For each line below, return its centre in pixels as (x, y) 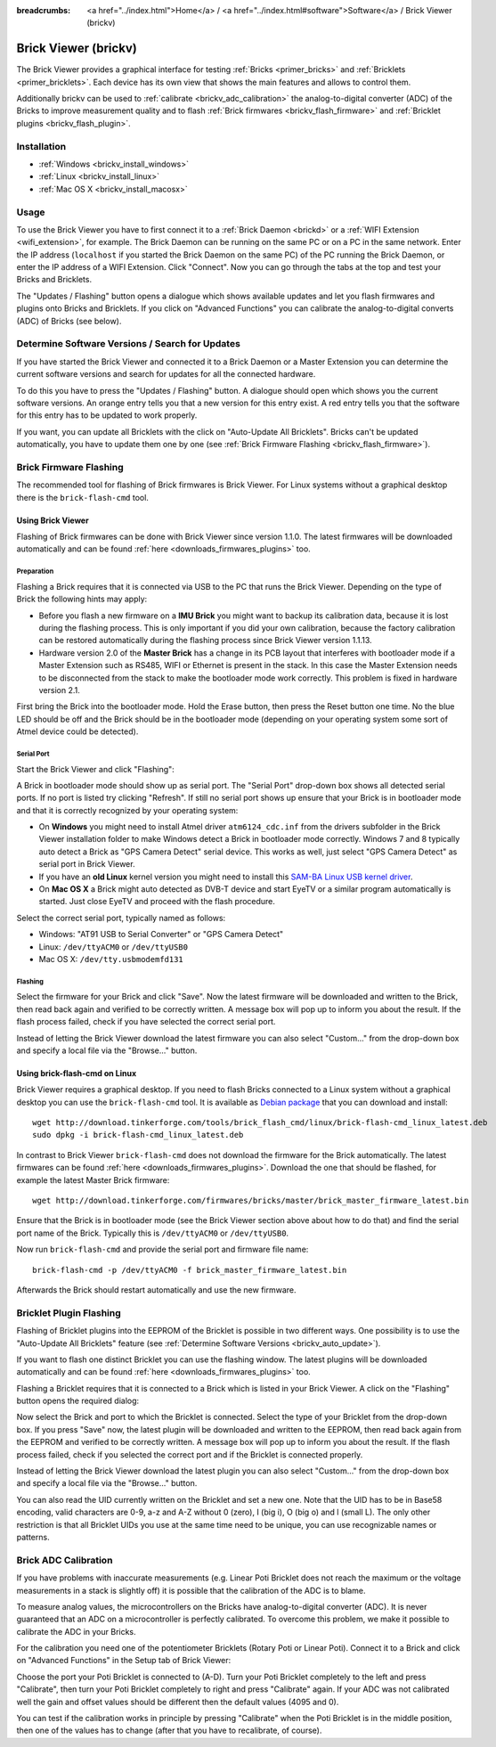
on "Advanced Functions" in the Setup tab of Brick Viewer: (124, 1661)
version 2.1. (59, 690)
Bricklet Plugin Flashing (69, 1312)
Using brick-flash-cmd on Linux (77, 1073)
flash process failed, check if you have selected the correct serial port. (146, 1022)
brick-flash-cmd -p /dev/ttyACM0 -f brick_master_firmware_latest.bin (190, 1270)
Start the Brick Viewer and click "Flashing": (96, 769)
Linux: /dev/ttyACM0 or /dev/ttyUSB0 (114, 947)
